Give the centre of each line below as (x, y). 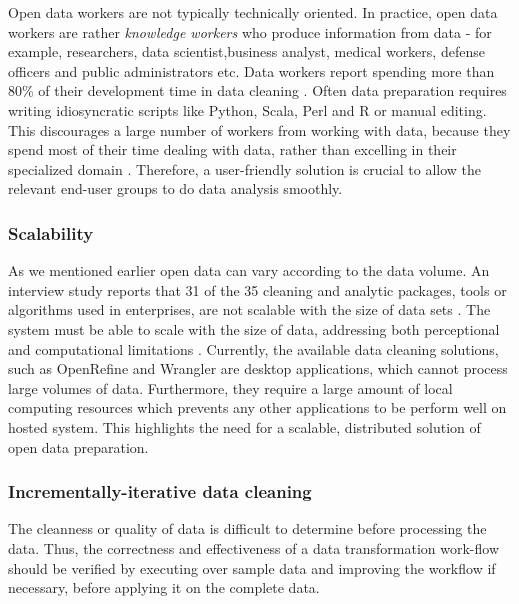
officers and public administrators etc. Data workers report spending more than (251, 70)
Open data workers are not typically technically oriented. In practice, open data (253, 12)
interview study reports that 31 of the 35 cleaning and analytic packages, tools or (257, 289)
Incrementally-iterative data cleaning (160, 491)
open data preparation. (78, 446)
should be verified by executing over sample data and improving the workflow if (252, 567)
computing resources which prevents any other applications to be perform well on (257, 407)
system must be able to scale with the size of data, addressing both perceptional (254, 328)
